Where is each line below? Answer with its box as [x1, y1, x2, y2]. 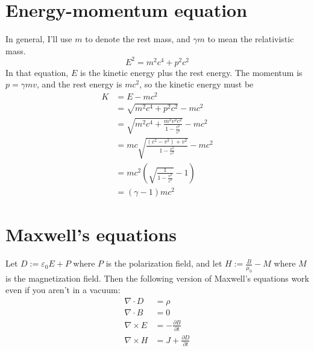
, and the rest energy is [37, 78, 122, 90]
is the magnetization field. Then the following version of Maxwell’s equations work [5, 271, 309, 284]
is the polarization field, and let [105, 257, 222, 270]
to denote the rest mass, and [85, 33, 190, 45]
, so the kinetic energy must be [139, 78, 254, 90]
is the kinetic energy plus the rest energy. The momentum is [80, 66, 303, 78]
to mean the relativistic [207, 33, 294, 45]
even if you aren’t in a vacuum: [5, 283, 121, 296]
